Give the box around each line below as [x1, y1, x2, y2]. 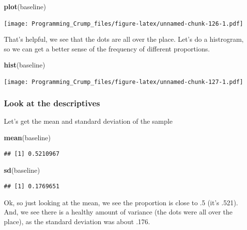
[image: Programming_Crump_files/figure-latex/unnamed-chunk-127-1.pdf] [4, 79, 243, 86]
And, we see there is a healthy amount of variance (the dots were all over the [4, 207, 233, 217]
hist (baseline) [4, 60, 46, 70]
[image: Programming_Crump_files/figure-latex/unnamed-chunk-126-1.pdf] [4, 20, 243, 27]
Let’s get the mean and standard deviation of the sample [4, 115, 173, 126]
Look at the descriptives [4, 97, 100, 109]
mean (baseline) [4, 132, 51, 142]
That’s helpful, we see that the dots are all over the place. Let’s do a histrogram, [4, 34, 244, 44]
